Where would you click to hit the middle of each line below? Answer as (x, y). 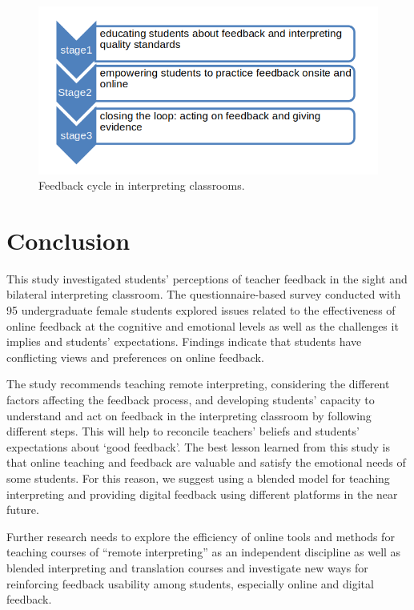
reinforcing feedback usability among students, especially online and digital (190, 583)
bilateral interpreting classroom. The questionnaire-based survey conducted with (204, 294)
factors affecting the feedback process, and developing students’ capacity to (191, 399)
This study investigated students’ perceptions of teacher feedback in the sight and (207, 278)
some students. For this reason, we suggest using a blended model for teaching (198, 478)
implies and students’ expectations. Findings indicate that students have (184, 341)
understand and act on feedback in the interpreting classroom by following (189, 415)
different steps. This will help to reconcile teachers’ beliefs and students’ (183, 431)
